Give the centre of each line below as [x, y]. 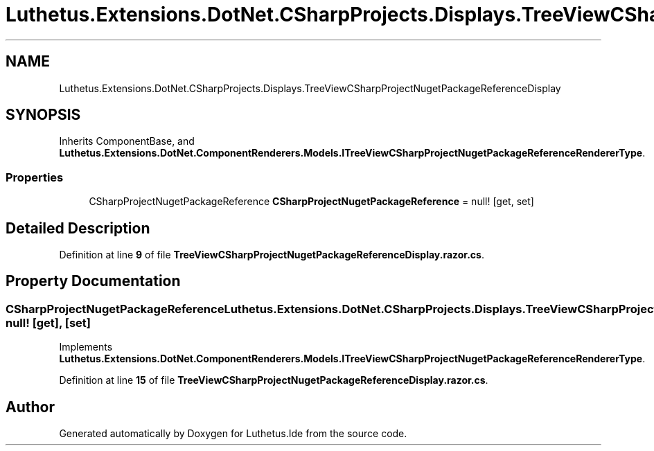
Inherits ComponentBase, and [127, 141]
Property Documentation [93, 281]
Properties [35, 177]
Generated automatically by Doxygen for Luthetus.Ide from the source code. [233, 434]
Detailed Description [78, 228]
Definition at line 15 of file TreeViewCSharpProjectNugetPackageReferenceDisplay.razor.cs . [274, 380]
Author [30, 407]
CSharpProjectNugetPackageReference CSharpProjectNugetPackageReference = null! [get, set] [311, 202]
